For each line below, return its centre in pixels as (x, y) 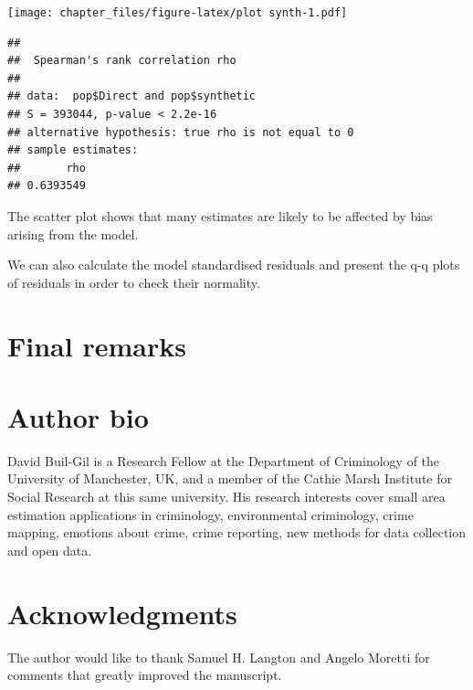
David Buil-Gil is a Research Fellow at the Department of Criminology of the (224, 460)
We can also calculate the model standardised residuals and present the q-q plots (234, 265)
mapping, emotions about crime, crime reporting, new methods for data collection (237, 532)
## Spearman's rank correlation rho (122, 61)
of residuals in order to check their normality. (134, 282)
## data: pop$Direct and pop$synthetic (132, 96)
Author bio (78, 416)
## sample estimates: (73, 150)
